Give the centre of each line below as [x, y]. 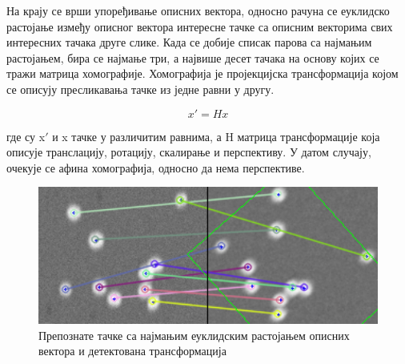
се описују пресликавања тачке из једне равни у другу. [140, 89]
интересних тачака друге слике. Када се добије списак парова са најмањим [189, 42]
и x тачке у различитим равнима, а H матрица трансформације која [216, 136]
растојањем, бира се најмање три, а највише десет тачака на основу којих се [193, 57]
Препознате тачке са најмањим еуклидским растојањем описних [194, 335]
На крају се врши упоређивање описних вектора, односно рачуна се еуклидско [198, 10]
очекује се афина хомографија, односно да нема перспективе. [156, 167]
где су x [26, 136]
